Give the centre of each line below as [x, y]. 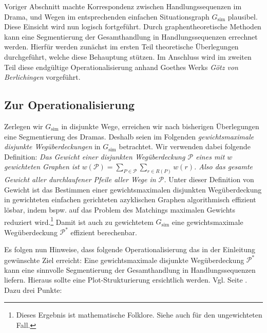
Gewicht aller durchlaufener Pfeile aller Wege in [80, 179]
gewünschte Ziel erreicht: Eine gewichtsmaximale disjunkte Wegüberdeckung [124, 259]
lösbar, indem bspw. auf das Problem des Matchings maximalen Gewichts [120, 209]
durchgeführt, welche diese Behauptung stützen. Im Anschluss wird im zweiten [128, 56]
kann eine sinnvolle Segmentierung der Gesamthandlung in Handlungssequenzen [130, 269]
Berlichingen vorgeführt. [42, 77]
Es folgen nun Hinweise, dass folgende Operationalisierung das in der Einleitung [130, 249]
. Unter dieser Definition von [209, 179]
